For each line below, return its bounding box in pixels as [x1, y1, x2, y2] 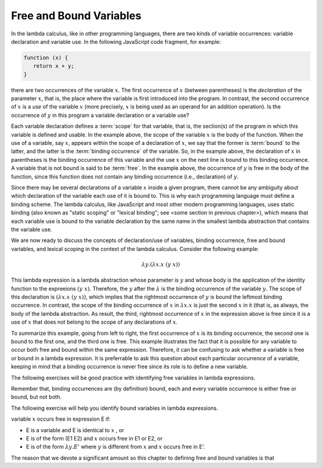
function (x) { [23, 54, 68, 61]
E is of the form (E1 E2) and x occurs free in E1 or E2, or [26, 434, 163, 442]
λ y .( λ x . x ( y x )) [141, 261, 181, 268]
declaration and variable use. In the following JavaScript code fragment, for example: [11, 38, 221, 45]
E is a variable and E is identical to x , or [26, 426, 124, 434]
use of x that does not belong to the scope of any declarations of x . [11, 318, 178, 326]
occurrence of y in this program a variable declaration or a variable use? [11, 111, 190, 119]
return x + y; [33, 63, 75, 70]
